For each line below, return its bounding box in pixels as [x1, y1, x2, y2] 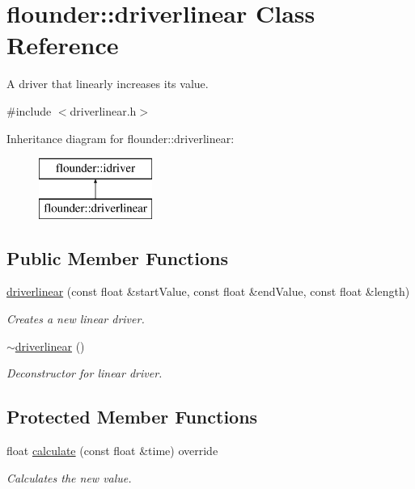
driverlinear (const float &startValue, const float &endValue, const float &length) [6, 283, 410, 300]
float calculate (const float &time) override [6, 442, 218, 459]
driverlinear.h [70, 102, 137, 119]
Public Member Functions [6, 245, 228, 270]
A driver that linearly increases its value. [6, 75, 209, 92]
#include [6, 102, 52, 119]
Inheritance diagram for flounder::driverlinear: [6, 129, 235, 146]
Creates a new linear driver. [6, 310, 145, 327]
